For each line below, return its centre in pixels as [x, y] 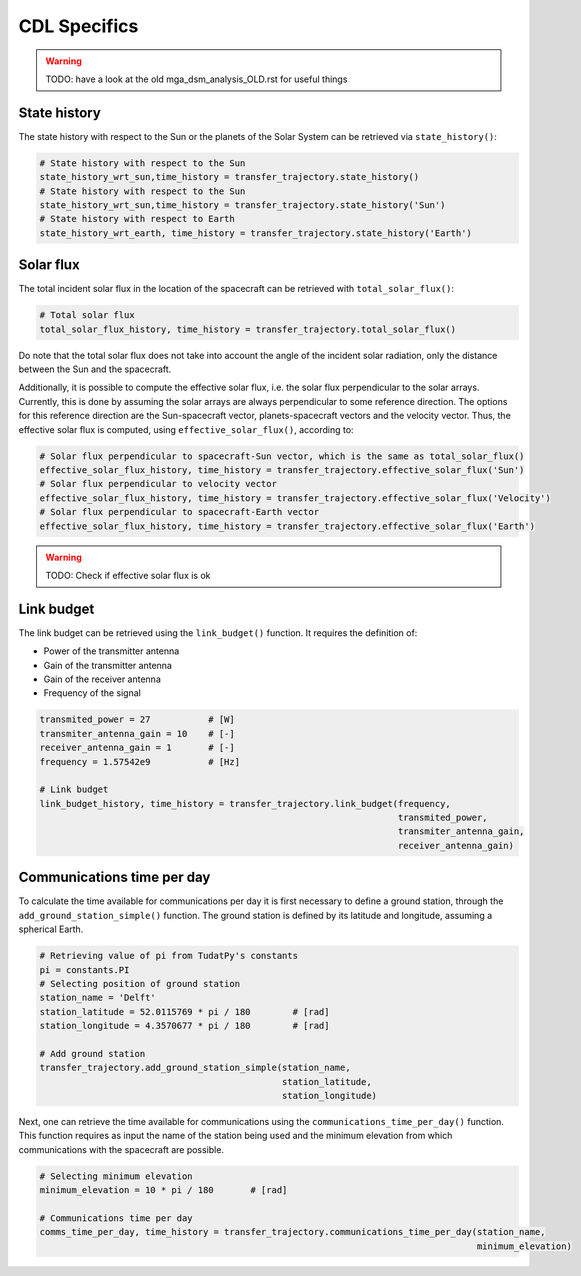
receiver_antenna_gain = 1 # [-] [137, 748]
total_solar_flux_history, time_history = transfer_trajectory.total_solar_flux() [248, 329]
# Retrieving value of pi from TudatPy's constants [169, 956]
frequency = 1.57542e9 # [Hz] [139, 761]
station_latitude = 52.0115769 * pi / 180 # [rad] [184, 1011]
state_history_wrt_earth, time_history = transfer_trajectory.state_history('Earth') [255, 233]
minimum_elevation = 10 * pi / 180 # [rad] [163, 1190]
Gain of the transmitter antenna [107, 665]
